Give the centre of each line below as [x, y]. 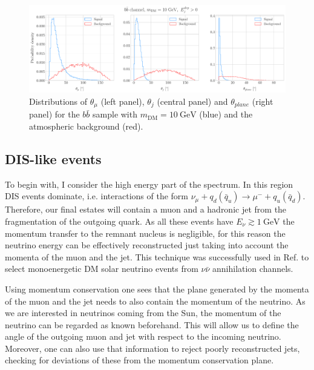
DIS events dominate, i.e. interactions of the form [96, 196]
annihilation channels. [253, 269]
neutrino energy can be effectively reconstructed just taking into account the [147, 245]
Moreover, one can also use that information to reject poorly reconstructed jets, [152, 348]
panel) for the [54, 114]
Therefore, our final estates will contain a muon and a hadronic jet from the [146, 209]
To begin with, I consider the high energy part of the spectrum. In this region [149, 184]
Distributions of [58, 101]
